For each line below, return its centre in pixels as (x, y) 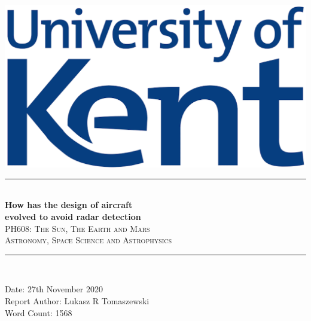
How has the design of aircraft (69, 205)
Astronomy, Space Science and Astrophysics (89, 240)
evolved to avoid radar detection (73, 216)
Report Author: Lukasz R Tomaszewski (77, 300)
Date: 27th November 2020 (54, 289)
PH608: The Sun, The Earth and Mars (77, 228)
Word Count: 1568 (39, 312)
